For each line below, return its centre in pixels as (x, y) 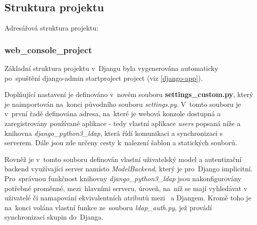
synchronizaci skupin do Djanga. (54, 217)
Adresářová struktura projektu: (52, 28)
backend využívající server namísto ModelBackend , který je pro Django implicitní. (129, 169)
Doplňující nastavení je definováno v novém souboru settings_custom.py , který (129, 94)
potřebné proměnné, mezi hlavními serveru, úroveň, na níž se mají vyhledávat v (126, 188)
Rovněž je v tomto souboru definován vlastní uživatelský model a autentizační (123, 159)
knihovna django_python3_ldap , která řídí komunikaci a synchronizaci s (114, 133)
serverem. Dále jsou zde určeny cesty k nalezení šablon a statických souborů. (121, 143)
